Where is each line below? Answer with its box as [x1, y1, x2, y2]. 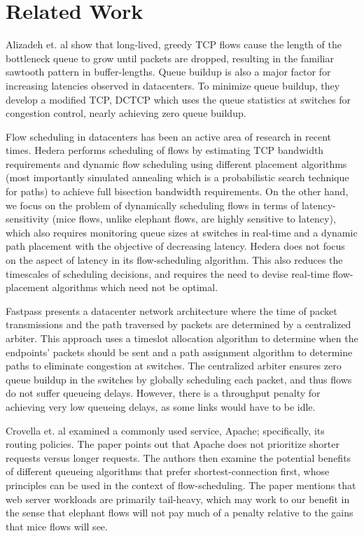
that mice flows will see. [6, 519, 108, 533]
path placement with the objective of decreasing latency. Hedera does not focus [6, 239, 345, 253]
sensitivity [6, 211, 49, 226]
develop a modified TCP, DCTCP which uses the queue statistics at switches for [6, 92, 351, 106]
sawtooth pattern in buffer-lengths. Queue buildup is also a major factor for [6, 64, 331, 79]
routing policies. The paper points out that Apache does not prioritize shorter [6, 437, 339, 451]
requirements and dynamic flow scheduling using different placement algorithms [6, 156, 347, 171]
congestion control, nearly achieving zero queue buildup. [6, 106, 246, 120]
